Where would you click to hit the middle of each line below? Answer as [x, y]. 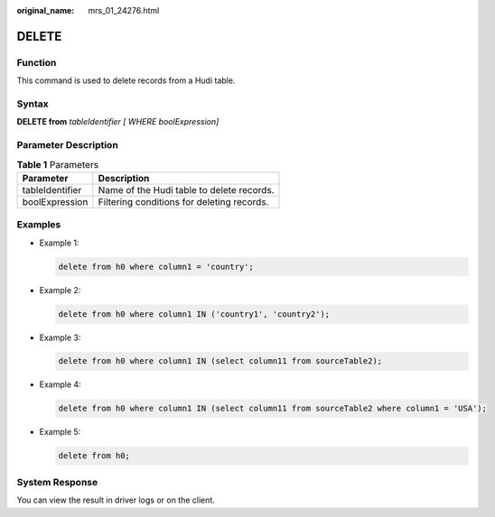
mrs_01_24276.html [124, 10]
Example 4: [60, 384]
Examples [39, 225]
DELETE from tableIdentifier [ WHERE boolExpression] [118, 122]
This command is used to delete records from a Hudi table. [126, 80]
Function [37, 62]
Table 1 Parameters [58, 164]
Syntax [33, 104]
